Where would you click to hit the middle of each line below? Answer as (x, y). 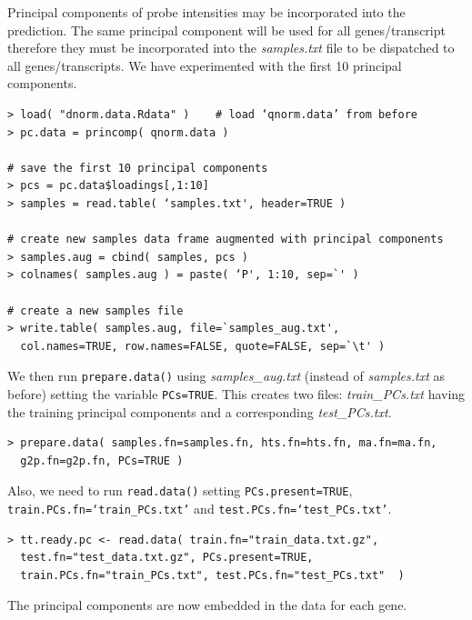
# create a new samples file (95, 310)
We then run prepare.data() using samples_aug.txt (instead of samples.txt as (226, 376)
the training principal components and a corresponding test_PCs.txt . (200, 411)
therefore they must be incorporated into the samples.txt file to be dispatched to (231, 48)
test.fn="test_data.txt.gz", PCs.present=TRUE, (167, 558)
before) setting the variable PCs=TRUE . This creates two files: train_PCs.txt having (236, 393)
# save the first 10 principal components (138, 168)
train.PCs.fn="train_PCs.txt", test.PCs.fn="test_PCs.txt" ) (212, 575)
